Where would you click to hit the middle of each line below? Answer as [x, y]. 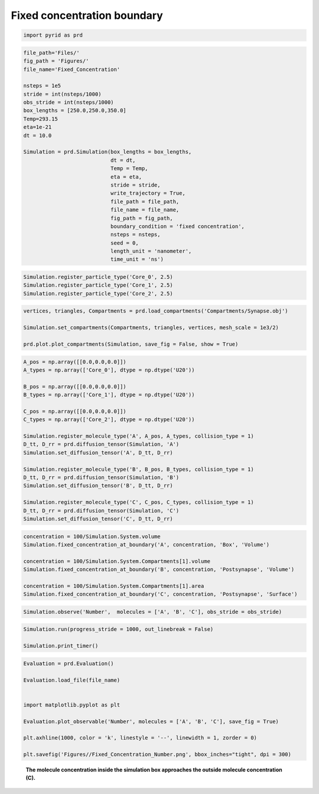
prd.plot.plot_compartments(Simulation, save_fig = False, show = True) [131, 344]
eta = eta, [126, 177]
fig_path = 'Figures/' [56, 61]
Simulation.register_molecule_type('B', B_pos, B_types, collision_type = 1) [139, 469]
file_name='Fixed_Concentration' [72, 69]
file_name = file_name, [145, 210]
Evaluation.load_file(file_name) [72, 680]
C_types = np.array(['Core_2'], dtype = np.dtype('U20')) [109, 420]
